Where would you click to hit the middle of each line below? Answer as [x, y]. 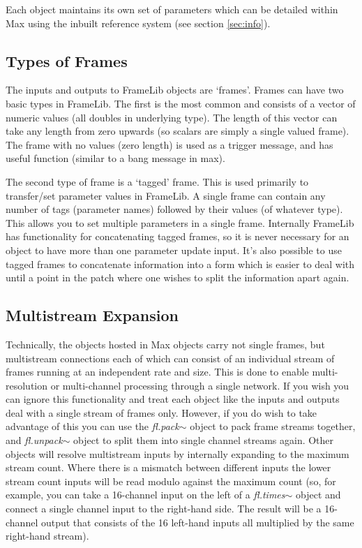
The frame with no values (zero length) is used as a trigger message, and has [169, 144]
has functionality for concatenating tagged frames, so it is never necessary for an [178, 236]
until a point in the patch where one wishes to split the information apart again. [178, 277]
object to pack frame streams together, [273, 426]
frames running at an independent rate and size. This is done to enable [157, 372]
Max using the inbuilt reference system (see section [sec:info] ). [138, 23]
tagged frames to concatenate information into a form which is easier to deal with [180, 264]
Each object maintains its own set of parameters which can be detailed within [172, 9]
